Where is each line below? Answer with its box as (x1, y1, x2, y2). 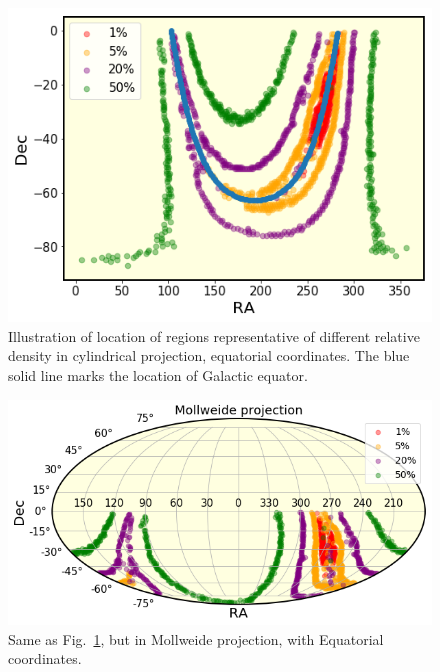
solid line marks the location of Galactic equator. (8, 364, 308, 385)
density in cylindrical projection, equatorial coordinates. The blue (8, 345, 410, 366)
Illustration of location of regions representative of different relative (8, 325, 420, 346)
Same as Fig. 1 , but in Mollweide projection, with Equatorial (8, 628, 384, 649)
